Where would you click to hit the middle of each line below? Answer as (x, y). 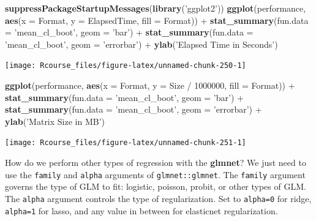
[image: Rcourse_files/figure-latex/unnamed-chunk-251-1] (126, 143)
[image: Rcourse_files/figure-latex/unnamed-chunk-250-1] (126, 66)
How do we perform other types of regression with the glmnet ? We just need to (156, 163)
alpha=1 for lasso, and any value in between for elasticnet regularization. (141, 210)
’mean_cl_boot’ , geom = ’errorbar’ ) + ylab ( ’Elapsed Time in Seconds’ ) (141, 44)
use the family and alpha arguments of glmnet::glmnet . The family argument (155, 174)
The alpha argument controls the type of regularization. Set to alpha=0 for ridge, (158, 198)
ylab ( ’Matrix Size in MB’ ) (55, 121)
